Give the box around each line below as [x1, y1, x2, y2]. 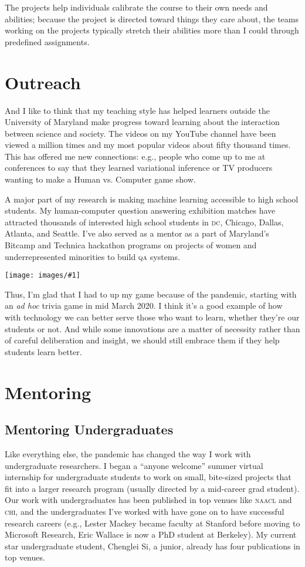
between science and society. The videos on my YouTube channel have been [5, 127, 276, 139]
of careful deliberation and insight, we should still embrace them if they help [5, 334, 280, 346]
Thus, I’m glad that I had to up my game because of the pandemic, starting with [5, 288, 297, 300]
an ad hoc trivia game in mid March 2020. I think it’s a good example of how [5, 299, 283, 312]
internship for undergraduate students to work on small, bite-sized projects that [5, 471, 292, 483]
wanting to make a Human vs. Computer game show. [5, 173, 196, 185]
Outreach [5, 70, 81, 94]
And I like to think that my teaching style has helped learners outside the [5, 104, 270, 116]
